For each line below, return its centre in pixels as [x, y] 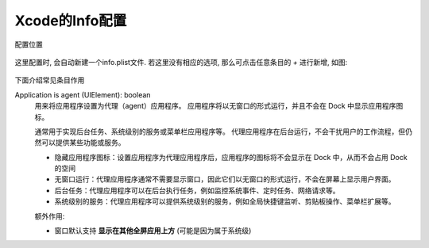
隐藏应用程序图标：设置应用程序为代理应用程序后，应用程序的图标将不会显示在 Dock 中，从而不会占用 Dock [231, 157]
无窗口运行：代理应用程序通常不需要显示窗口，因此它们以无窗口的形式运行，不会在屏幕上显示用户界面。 [225, 179]
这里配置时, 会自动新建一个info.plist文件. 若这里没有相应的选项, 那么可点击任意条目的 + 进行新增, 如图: [181, 62]
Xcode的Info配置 [71, 21]
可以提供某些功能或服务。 [83, 143]
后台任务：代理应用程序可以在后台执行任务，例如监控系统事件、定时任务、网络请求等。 [197, 190]
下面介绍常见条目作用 [50, 80]
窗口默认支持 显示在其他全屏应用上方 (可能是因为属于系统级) [153, 231]
